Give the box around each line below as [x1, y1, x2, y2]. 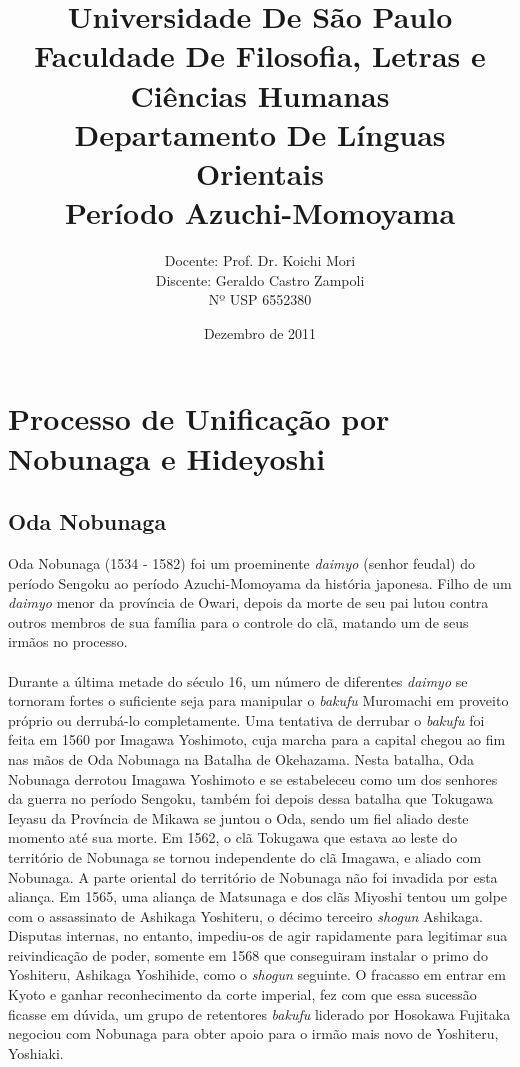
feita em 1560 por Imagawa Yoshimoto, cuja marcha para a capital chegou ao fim [8, 729, 506, 750]
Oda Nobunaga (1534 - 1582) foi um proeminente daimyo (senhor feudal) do [8, 553, 475, 574]
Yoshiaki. [8, 1042, 64, 1063]
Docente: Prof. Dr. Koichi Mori [164, 250, 356, 271]
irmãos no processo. [8, 631, 128, 652]
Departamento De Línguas [74, 113, 446, 154]
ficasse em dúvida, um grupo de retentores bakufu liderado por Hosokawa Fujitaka [8, 1003, 511, 1024]
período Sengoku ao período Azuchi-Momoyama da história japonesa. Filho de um [8, 572, 512, 593]
